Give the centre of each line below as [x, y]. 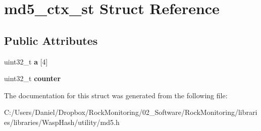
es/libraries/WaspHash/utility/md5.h [62, 122]
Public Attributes [51, 40]
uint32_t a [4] [26, 61]
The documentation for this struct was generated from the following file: [116, 95]
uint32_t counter [33, 78]
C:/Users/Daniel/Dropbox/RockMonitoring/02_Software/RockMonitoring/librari [131, 112]
